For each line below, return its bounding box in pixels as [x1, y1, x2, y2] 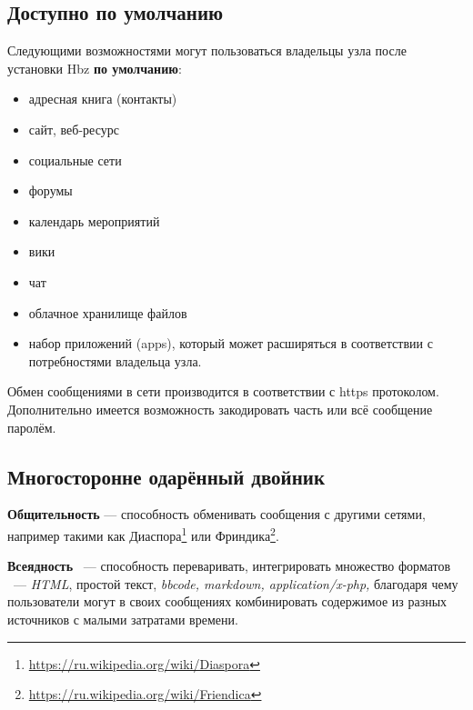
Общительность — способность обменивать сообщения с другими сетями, [7, 505, 426, 524]
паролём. [7, 417, 56, 436]
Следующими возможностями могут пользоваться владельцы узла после [7, 41, 407, 60]
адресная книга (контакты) [28, 89, 177, 108]
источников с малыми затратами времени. [7, 609, 238, 628]
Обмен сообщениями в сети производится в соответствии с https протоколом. [7, 382, 439, 401]
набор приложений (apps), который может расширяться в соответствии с [28, 334, 433, 353]
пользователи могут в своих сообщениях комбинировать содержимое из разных [7, 592, 448, 611]
